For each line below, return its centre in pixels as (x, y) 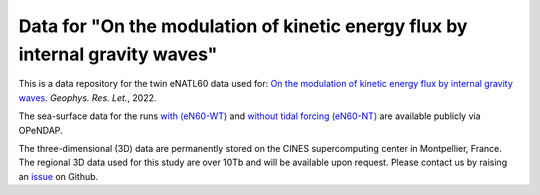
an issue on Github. (58, 176)
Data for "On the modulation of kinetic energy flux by (243, 26)
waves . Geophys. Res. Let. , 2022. (87, 97)
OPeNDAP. (41, 130)
